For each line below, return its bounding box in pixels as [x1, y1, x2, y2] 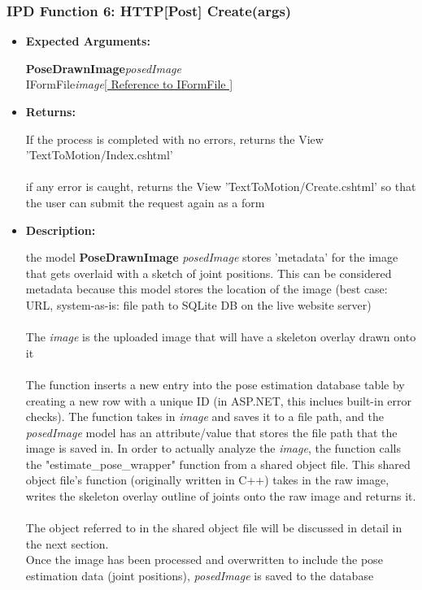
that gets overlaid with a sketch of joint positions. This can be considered [25, 264, 392, 281]
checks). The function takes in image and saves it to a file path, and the [25, 408, 384, 425]
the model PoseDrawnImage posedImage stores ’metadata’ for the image [25, 249, 398, 266]
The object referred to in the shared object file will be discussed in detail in [25, 519, 402, 536]
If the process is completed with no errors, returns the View [25, 130, 324, 147]
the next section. [25, 535, 109, 552]
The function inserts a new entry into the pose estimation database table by [25, 375, 405, 393]
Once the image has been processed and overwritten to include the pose [25, 551, 383, 568]
